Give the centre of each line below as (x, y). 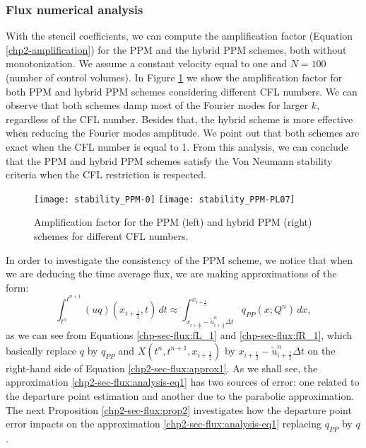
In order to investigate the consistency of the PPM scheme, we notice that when (179, 259)
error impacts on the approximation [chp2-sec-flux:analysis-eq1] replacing (164, 424)
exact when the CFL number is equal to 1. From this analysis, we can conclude (177, 146)
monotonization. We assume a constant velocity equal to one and (147, 63)
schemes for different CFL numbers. (111, 236)
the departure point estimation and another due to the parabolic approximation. (180, 396)
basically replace (41, 350)
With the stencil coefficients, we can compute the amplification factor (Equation (179, 36)
